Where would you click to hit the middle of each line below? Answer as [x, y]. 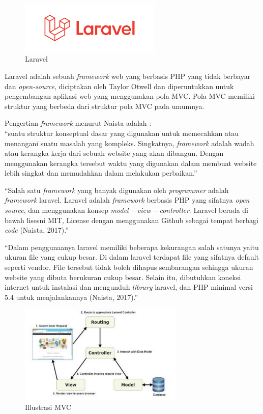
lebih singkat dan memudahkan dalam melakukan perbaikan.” [101, 173]
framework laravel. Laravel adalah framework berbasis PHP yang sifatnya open [127, 200]
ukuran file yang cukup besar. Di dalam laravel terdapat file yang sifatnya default [132, 257]
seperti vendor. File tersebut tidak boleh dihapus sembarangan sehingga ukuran [129, 267]
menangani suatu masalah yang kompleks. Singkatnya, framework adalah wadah [129, 143]
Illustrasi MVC [48, 407]
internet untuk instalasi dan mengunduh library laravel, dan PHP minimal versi [129, 287]
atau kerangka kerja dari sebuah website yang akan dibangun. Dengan [114, 153]
